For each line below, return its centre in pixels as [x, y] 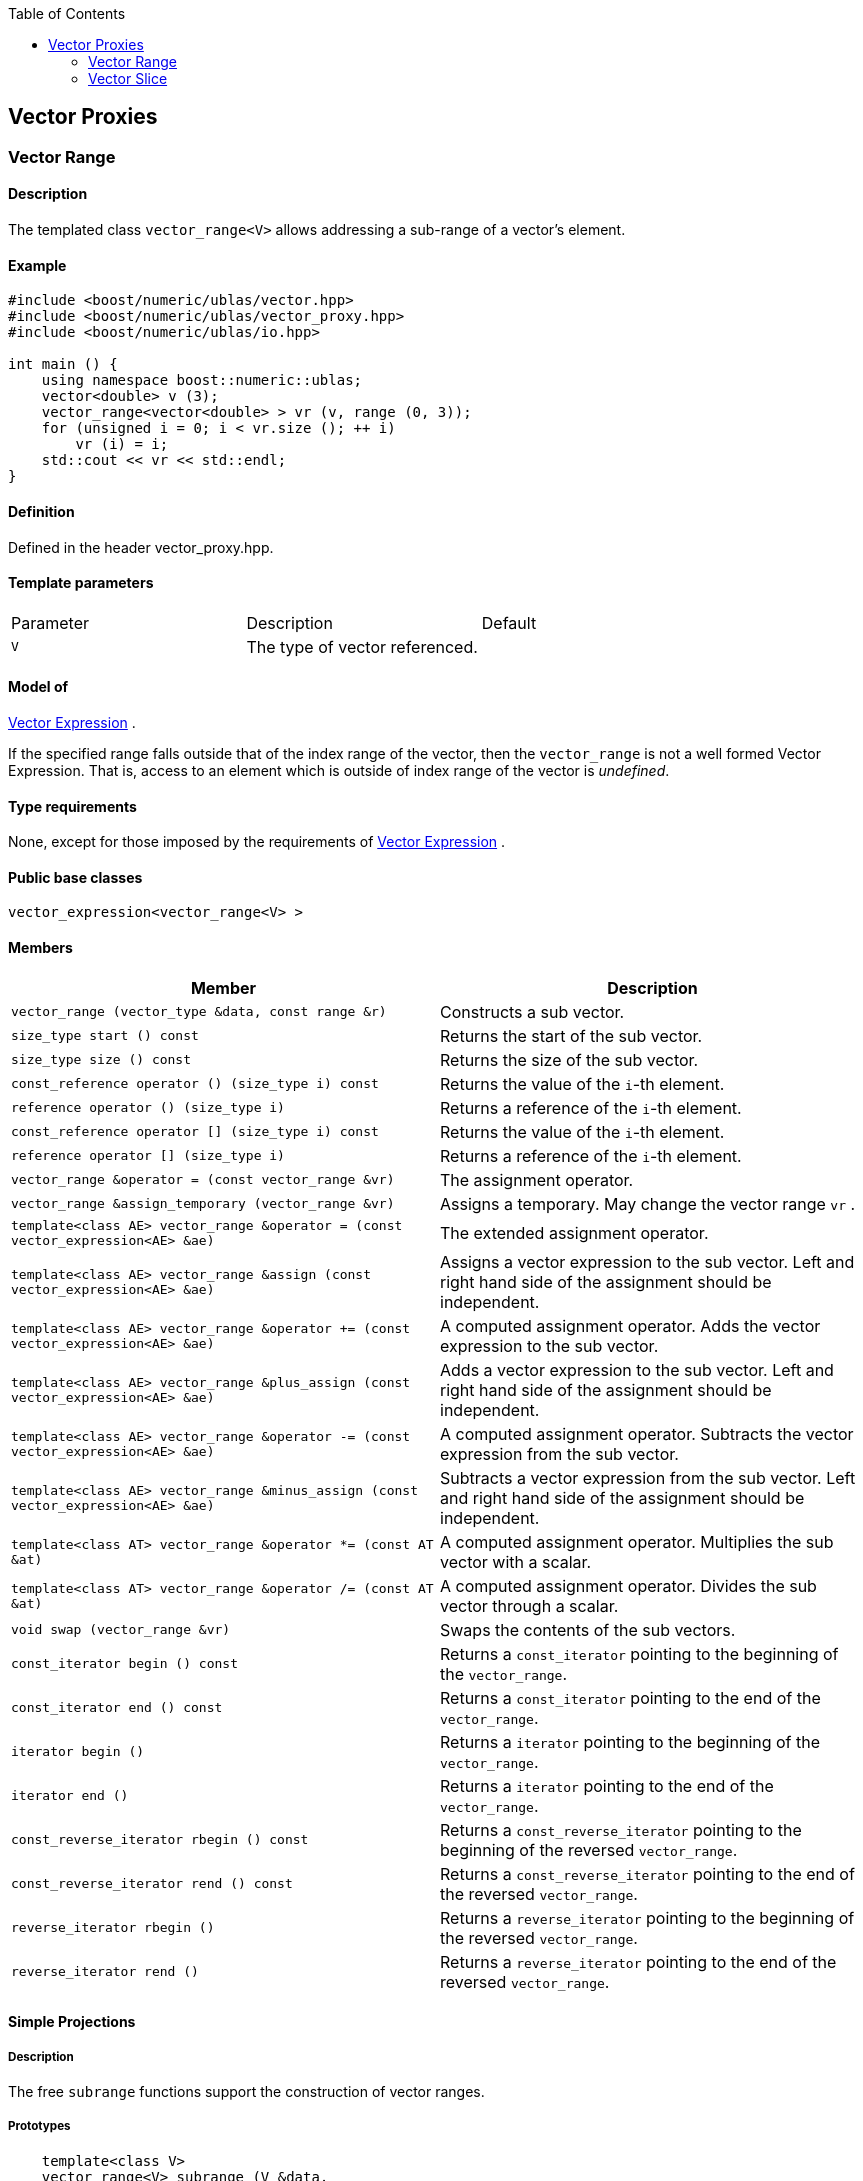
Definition [41, 511]
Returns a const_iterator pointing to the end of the [630, 1697]
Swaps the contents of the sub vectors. [588, 1629]
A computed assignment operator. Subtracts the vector [647, 1433]
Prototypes [39, 2126]
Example [37, 265]
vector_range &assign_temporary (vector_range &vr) [203, 1204]
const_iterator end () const [117, 1708]
